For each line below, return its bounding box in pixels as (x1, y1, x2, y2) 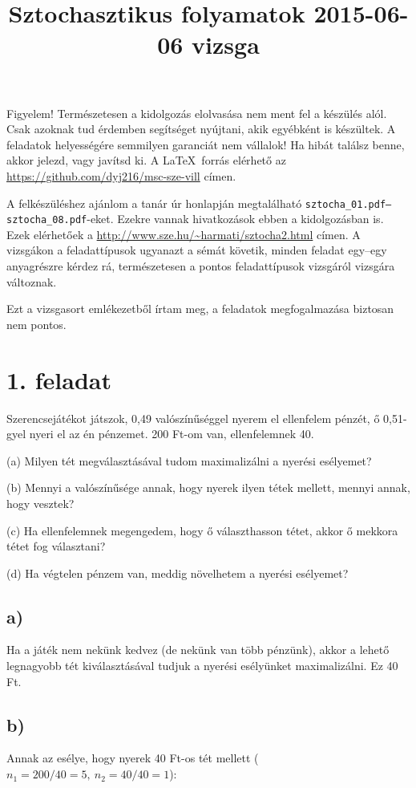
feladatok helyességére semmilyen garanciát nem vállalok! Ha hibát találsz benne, (6, 136, 405, 152)
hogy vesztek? (6, 494, 75, 511)
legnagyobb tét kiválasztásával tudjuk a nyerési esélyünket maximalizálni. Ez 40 (6, 657, 398, 674)
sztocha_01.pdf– (305, 198, 392, 210)
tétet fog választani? (6, 538, 106, 554)
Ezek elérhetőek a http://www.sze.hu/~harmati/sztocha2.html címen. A (6, 225, 361, 242)
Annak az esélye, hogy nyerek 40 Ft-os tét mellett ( (6, 749, 259, 766)
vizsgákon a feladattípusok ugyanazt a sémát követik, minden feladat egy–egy (6, 242, 387, 258)
